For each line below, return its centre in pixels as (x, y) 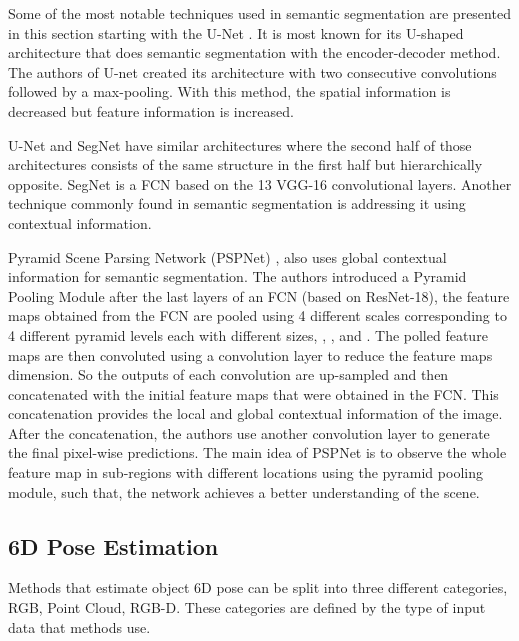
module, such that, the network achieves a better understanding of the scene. (244, 491)
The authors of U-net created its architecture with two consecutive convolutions (252, 71)
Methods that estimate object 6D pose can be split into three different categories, (258, 587)
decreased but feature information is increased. (151, 110)
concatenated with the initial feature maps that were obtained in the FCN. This (253, 393)
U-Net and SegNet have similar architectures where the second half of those (240, 144)
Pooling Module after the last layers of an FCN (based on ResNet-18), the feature (259, 295)
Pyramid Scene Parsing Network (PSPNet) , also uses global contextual (227, 256)
